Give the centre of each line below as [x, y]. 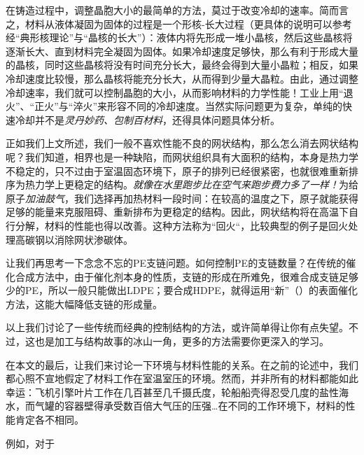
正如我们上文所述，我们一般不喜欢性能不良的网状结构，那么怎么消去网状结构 [182, 143]
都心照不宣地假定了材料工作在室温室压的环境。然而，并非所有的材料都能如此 [182, 378]
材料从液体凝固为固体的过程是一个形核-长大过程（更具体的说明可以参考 [188, 23]
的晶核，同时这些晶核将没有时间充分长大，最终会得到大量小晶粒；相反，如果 [182, 65]
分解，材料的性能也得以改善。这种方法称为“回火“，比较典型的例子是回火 [182, 225]
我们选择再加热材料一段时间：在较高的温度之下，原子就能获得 [216, 198]
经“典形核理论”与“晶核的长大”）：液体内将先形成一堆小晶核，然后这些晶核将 [179, 37]
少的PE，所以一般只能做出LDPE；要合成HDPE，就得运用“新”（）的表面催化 [182, 290]
